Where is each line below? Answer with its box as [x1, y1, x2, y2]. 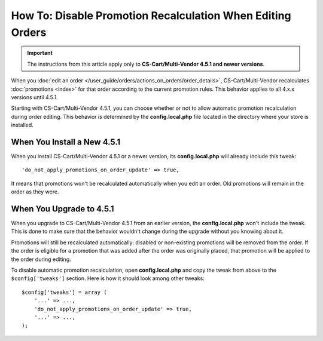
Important [27, 50, 53, 57]
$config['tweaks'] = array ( [22, 288, 107, 296]
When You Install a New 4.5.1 [11, 137, 121, 147]
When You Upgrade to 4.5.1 [11, 204, 114, 214]
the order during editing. [11, 256, 71, 263]
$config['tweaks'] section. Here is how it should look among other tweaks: [11, 275, 205, 282]
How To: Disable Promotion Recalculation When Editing [11, 9, 291, 22]
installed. [11, 121, 34, 128]
